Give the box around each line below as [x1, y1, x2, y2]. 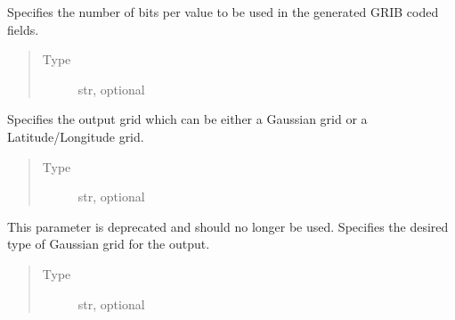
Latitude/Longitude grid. [7, 127, 144, 145]
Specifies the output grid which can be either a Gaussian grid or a [7, 110, 368, 128]
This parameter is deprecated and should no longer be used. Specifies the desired [7, 217, 449, 235]
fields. [7, 20, 39, 38]
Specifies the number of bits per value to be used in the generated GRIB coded [7, 3, 439, 21]
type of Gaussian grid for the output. [7, 234, 210, 253]
